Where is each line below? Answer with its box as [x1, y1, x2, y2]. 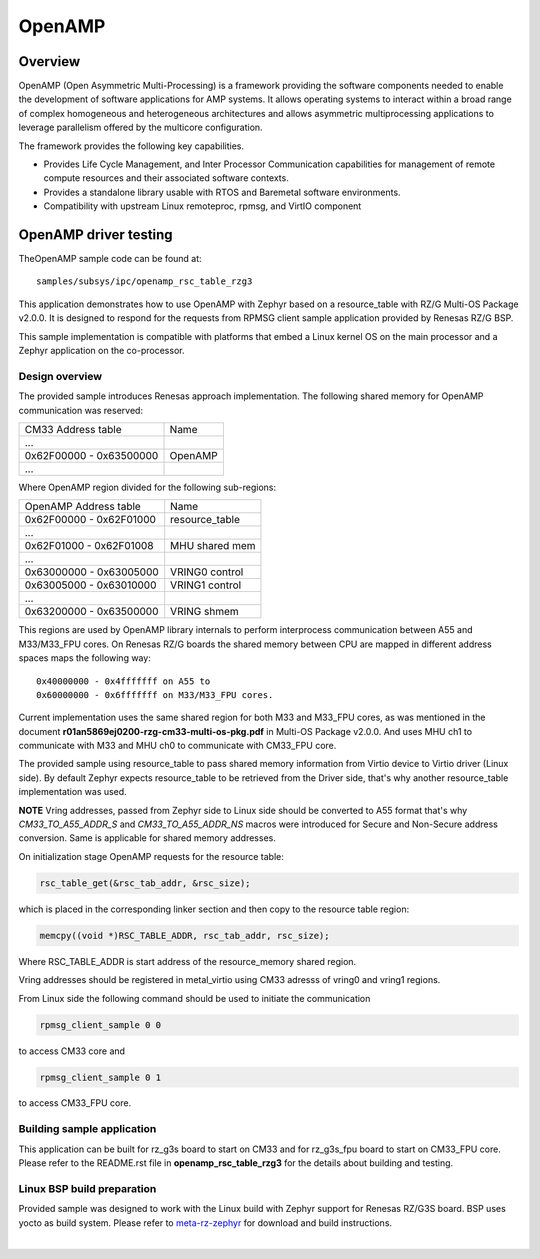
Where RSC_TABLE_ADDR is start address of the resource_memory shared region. [18, 955, 357, 967]
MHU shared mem [170, 539, 256, 553]
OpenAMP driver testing [18, 226, 174, 243]
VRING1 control [170, 578, 242, 592]
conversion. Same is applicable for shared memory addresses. [18, 832, 277, 844]
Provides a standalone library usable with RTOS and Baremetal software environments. [43, 186, 401, 198]
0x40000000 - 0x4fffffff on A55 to [36, 675, 211, 687]
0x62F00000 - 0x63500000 [24, 448, 159, 462]
